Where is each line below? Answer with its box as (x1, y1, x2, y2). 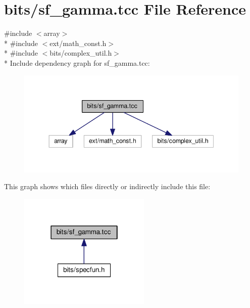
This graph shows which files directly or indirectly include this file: (4, 181, 211, 192)
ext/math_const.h (49, 37, 107, 48)
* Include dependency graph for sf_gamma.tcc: (4, 57, 150, 68)
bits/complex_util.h (49, 48, 112, 58)
